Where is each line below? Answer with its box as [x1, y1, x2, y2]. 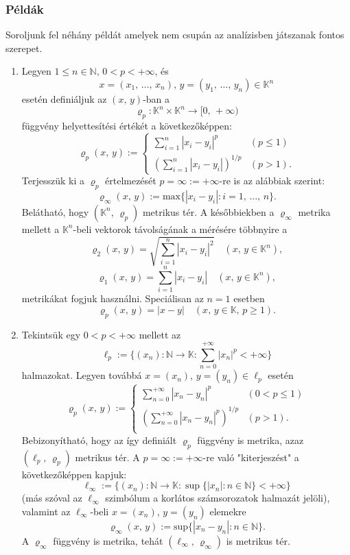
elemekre [209, 504, 246, 518]
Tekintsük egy [21, 327, 81, 341]
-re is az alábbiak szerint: [219, 173, 325, 188]
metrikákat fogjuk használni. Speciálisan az [21, 291, 204, 306]
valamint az [21, 504, 71, 518]
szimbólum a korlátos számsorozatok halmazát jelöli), [105, 491, 330, 505]
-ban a [143, 92, 170, 106]
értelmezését [105, 173, 156, 188]
